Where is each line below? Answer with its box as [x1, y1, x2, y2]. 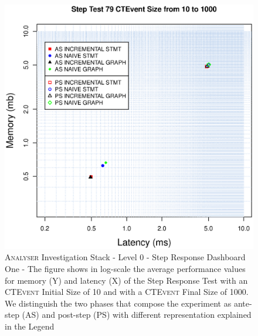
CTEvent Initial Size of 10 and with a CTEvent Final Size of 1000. [5, 285, 249, 298]
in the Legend [5, 320, 55, 332]
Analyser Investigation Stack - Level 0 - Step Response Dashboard [5, 251, 246, 263]
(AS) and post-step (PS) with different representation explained [22, 308, 252, 321]
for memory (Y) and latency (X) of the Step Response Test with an [5, 274, 248, 286]
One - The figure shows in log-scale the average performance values [5, 262, 246, 274]
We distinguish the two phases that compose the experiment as [5, 297, 232, 309]
